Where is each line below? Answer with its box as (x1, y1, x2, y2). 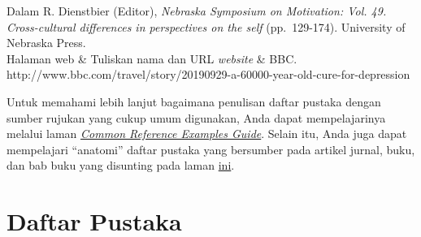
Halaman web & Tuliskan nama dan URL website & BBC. (7, 50, 297, 67)
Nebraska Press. (7, 34, 86, 51)
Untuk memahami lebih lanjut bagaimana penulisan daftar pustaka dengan (7, 93, 381, 110)
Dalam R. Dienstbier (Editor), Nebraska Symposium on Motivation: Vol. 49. (7, 2, 387, 19)
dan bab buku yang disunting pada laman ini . (7, 157, 235, 174)
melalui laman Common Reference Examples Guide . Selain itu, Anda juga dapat (7, 125, 407, 142)
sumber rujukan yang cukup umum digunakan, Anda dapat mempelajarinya (7, 109, 386, 126)
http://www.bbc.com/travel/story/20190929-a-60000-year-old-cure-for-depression (7, 66, 410, 83)
